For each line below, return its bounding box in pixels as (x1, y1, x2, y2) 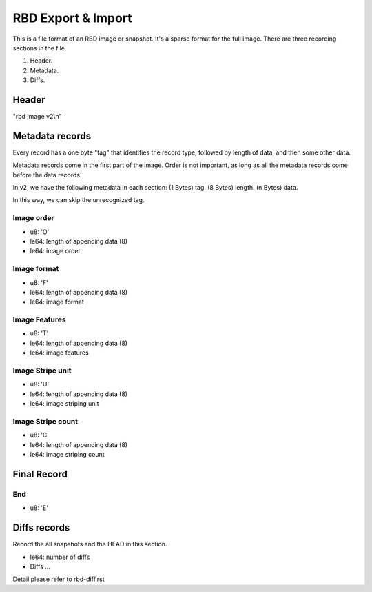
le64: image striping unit (30, 399, 99, 408)
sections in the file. (12, 43, 67, 52)
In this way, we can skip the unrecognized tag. (12, 196, 145, 204)
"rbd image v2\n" (12, 112, 62, 121)
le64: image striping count (30, 451, 105, 459)
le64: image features (30, 348, 89, 357)
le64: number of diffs (30, 553, 90, 561)
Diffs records (12, 522, 70, 534)
